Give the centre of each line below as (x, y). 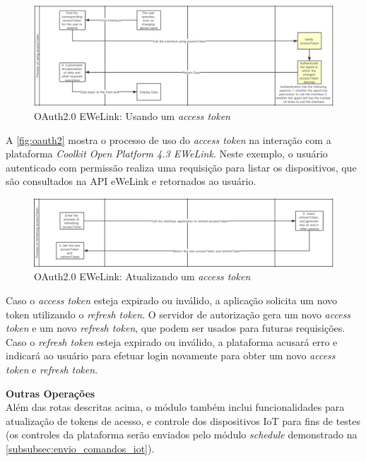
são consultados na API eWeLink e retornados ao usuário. (131, 181)
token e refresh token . (52, 370)
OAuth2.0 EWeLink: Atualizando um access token (142, 276)
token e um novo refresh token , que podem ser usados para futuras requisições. (176, 328)
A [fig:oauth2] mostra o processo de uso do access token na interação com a (169, 139)
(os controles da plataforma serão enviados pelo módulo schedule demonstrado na (182, 435)
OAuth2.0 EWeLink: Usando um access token (132, 116)
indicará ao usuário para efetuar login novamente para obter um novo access (171, 355)
